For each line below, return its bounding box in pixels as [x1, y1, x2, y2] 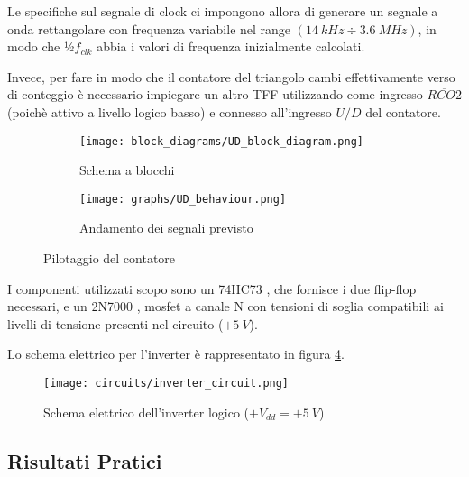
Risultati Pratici [7, 446, 162, 474]
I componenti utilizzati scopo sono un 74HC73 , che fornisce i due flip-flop [7, 279, 417, 298]
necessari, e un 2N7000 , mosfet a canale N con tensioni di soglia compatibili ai [7, 297, 444, 316]
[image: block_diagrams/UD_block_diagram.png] [79, 134, 363, 148]
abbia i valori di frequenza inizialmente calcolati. [97, 37, 365, 56]
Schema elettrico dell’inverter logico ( [43, 402, 249, 421]
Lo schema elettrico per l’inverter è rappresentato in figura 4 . [7, 344, 345, 363]
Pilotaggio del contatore [43, 249, 176, 268]
